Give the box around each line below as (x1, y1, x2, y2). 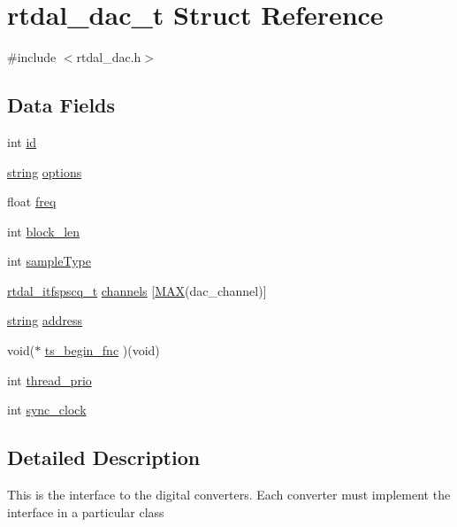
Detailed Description (7, 444, 201, 471)
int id (7, 132, 37, 151)
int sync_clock (7, 400, 87, 419)
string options (7, 162, 82, 181)
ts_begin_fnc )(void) (44, 341, 160, 360)
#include (7, 48, 57, 66)
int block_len (7, 221, 80, 240)
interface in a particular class (7, 502, 164, 521)
